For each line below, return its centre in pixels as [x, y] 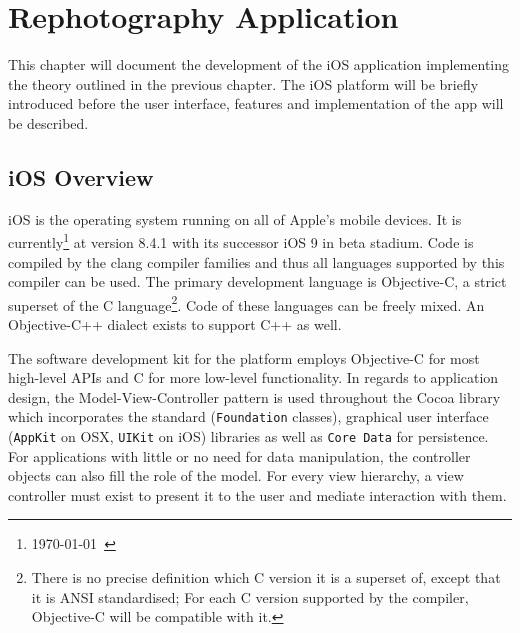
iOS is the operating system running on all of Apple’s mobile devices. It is [235, 218]
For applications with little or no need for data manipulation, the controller [239, 455]
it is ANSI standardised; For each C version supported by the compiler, [250, 596]
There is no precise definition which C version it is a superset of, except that [266, 577]
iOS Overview [81, 176]
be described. [48, 122]
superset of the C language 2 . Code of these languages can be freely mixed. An [246, 303]
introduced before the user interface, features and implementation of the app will [256, 103]
